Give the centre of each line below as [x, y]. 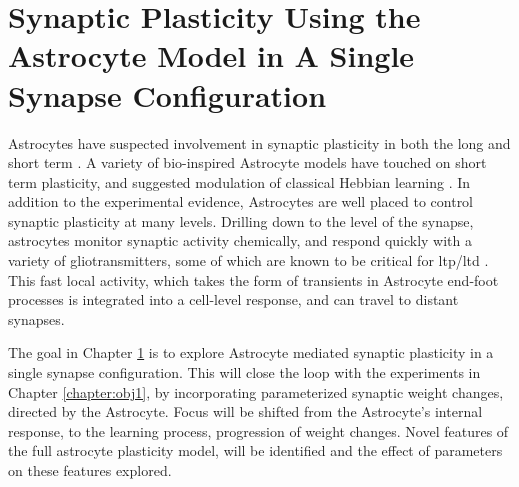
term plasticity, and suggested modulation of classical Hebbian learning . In [239, 181]
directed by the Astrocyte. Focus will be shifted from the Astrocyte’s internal [245, 411]
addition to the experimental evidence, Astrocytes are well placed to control [241, 201]
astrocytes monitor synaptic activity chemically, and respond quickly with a [240, 240]
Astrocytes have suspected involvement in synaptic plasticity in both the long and [259, 142]
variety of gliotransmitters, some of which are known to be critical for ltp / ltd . [248, 260]
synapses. [36, 318]
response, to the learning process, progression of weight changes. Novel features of [258, 430]
